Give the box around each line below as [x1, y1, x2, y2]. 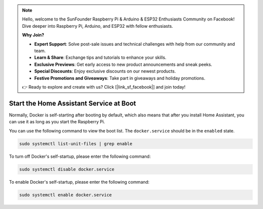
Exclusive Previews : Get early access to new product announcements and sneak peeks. [34, 61, 212, 67]
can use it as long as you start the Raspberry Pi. [9, 119, 105, 125]
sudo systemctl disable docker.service [19, 166, 114, 172]
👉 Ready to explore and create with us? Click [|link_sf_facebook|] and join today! [22, 84, 186, 90]
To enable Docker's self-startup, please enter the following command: [9, 179, 150, 185]
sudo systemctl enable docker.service [19, 192, 112, 197]
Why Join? [22, 32, 44, 38]
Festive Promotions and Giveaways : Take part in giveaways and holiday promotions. [34, 75, 206, 81]
